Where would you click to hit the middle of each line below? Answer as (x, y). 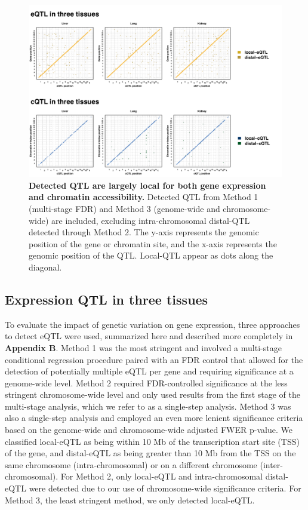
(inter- (272, 464)
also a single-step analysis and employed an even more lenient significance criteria (154, 418)
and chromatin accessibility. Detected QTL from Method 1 (144, 197)
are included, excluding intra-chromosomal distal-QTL (151, 220)
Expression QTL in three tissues (107, 299)
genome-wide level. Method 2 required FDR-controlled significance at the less (146, 382)
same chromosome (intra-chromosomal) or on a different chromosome (131, 464)
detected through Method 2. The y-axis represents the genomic (144, 232)
